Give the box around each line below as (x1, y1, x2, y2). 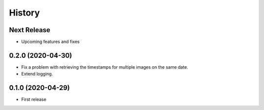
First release (21, 96, 46, 102)
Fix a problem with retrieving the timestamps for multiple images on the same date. (21, 64, 188, 70)
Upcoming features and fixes (21, 39, 80, 45)
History (9, 7, 40, 18)
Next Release (9, 26, 51, 34)
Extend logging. (21, 71, 53, 77)
